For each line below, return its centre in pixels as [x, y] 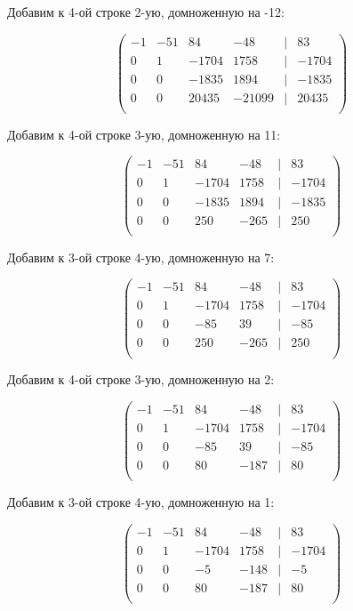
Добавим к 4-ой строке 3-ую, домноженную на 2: [141, 379]
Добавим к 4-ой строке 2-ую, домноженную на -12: [146, 12]
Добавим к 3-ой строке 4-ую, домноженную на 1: [141, 502]
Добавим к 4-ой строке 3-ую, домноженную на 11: [144, 134]
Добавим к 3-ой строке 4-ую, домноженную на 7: [141, 257]
